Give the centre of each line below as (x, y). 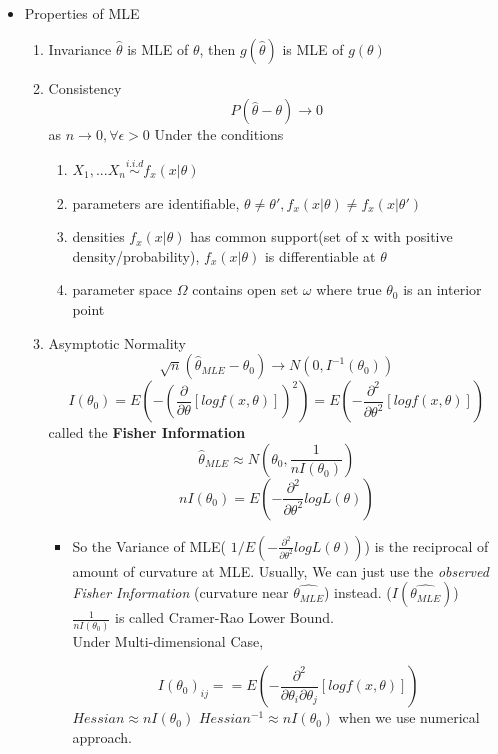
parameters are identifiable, (156, 202)
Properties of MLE (82, 13)
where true (349, 289)
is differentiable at (320, 255)
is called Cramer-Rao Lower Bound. (224, 617)
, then (217, 48)
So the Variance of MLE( (149, 545)
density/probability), (136, 255)
